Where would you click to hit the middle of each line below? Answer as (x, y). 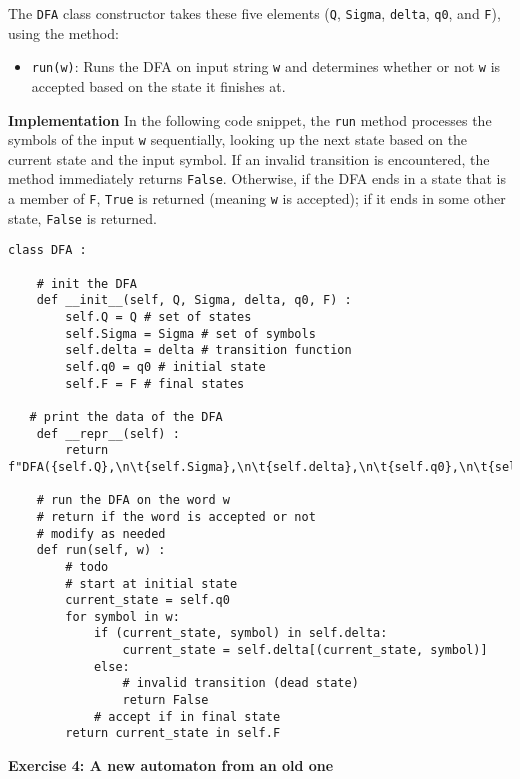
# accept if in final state (187, 716)
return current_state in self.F (173, 733)
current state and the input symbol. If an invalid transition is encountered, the (249, 158)
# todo (87, 566)
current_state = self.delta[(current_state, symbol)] (305, 650)
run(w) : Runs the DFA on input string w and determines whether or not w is (266, 66)
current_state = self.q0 (147, 600)
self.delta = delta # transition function (208, 350)
